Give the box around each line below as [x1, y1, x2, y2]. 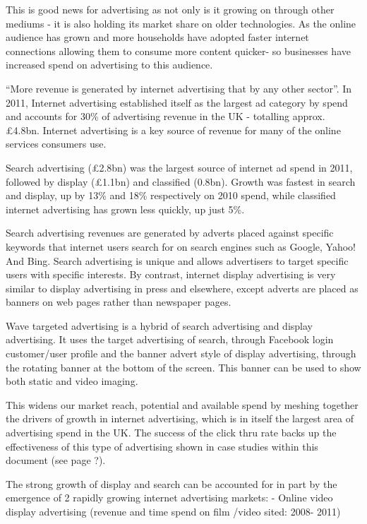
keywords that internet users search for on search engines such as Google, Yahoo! [6, 239, 356, 254]
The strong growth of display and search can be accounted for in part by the [6, 476, 337, 491]
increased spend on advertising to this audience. [6, 57, 213, 72]
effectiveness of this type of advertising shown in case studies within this [6, 439, 318, 453]
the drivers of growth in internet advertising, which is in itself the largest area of [6, 411, 354, 426]
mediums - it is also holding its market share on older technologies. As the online [6, 16, 356, 30]
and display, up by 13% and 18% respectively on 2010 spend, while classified [6, 188, 336, 203]
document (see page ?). [6, 453, 106, 468]
